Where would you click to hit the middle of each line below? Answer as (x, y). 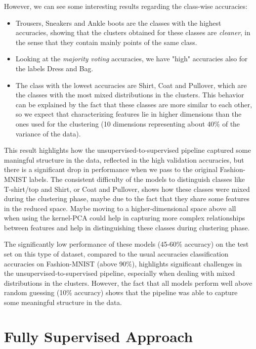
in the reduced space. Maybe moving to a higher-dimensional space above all (120, 208)
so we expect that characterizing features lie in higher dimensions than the (128, 114)
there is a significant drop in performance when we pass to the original (111, 169)
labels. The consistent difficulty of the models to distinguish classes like (137, 179)
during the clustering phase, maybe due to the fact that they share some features (127, 198)
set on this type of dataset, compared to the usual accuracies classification (116, 254)
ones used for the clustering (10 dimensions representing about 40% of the (128, 123)
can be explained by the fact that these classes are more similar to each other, (134, 104)
